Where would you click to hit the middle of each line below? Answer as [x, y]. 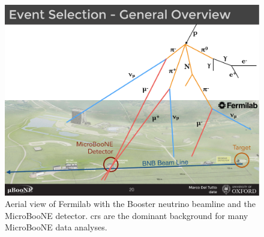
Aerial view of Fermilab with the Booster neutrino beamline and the [130, 204]
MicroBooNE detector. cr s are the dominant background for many [127, 215]
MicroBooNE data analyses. [56, 227]
